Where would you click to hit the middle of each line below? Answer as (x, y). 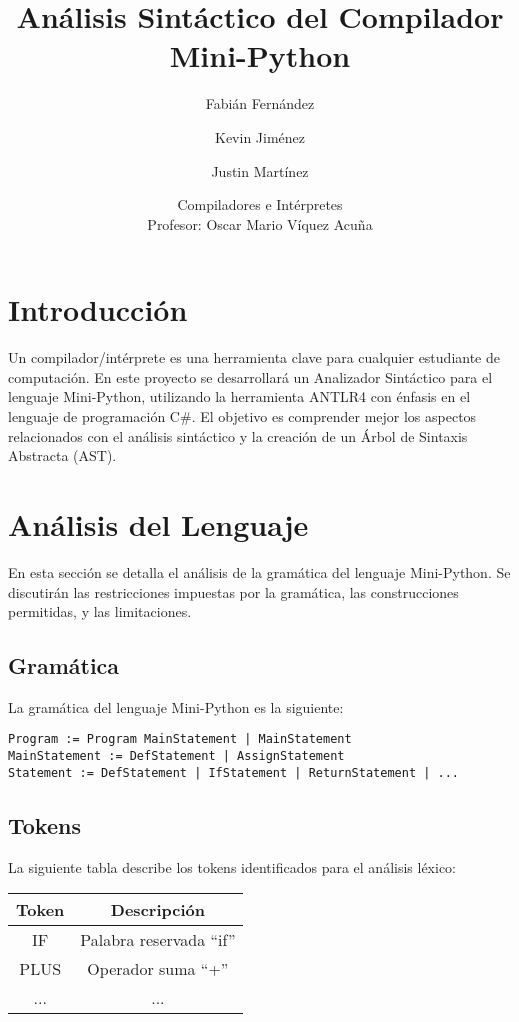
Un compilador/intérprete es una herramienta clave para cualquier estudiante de (254, 357)
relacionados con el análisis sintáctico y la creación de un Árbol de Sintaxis (238, 435)
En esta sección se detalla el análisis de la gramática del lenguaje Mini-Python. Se (259, 571)
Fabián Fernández (260, 103)
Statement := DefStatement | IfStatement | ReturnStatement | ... (234, 772)
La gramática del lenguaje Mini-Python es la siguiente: (176, 706)
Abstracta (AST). (62, 455)
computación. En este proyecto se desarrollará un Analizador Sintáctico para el (250, 376)
